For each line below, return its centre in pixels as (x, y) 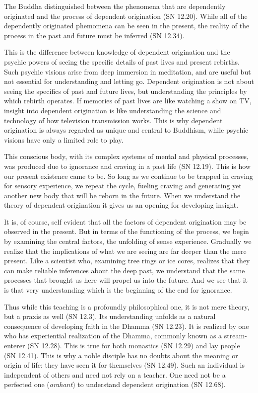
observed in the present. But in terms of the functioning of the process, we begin (127, 231)
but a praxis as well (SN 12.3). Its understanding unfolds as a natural (110, 316)
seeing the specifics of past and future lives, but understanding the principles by (126, 91)
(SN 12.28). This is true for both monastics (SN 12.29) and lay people (134, 345)
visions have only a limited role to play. (64, 139)
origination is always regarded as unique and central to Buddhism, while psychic (126, 130)
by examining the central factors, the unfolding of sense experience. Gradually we (128, 241)
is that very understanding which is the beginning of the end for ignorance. (118, 290)
